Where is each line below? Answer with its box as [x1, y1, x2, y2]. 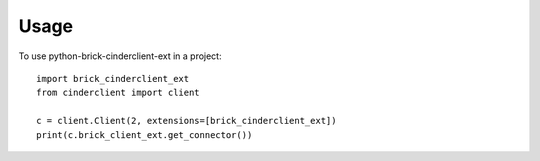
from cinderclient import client [36, 87, 200, 99]
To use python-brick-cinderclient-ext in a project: [18, 50, 222, 62]
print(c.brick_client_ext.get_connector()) [36, 129, 253, 140]
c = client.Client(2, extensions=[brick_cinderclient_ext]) [36, 115, 337, 127]
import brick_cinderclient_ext [36, 73, 190, 84]
